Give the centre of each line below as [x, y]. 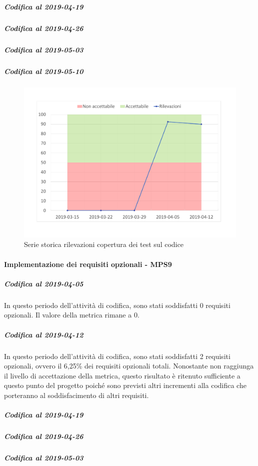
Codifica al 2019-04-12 [44, 334]
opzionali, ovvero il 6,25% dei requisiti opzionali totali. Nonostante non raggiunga [129, 366]
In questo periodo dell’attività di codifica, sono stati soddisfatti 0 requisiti [117, 305]
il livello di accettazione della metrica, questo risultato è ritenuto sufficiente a [122, 375]
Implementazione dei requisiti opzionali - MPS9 [88, 264]
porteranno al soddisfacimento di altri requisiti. [76, 395]
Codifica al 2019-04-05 [44, 283]
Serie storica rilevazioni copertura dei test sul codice [104, 244]
